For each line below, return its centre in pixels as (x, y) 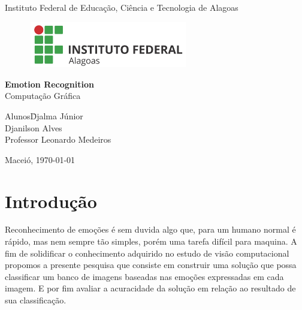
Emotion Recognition (49, 84)
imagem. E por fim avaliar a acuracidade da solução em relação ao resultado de (150, 288)
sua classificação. (36, 300)
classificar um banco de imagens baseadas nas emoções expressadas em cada (144, 276)
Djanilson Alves (34, 127)
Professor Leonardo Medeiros (58, 139)
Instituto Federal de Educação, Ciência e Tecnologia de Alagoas (122, 7)
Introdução (51, 201)
